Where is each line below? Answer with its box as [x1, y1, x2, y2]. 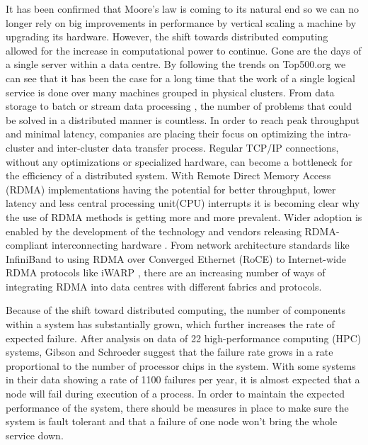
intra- [327, 126, 352, 141]
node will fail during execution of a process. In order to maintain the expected [6, 386, 345, 401]
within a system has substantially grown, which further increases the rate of [6, 317, 335, 332]
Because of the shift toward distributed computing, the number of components [6, 303, 346, 317]
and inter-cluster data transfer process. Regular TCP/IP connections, [38, 140, 339, 154]
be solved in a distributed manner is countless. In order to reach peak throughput [6, 112, 360, 127]
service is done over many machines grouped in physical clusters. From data [6, 84, 335, 99]
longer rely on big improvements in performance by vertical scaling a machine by [6, 15, 357, 30]
